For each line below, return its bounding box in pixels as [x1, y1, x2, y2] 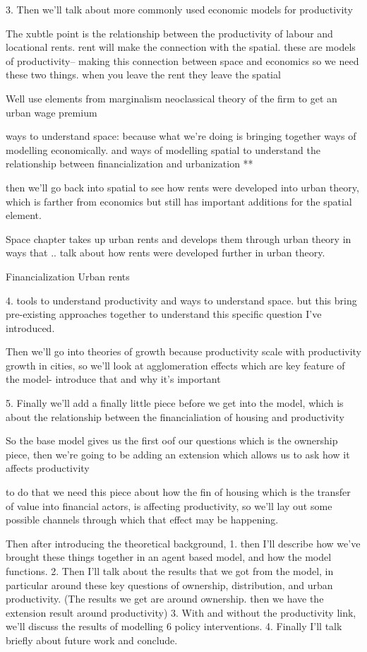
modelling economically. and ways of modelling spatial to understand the [6, 142, 320, 157]
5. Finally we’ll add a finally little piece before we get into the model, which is [6, 396, 344, 410]
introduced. [6, 320, 55, 335]
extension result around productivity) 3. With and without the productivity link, [6, 605, 356, 620]
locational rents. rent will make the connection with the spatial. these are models [6, 40, 356, 54]
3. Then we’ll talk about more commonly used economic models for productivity [6, 2, 353, 16]
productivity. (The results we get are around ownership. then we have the [6, 591, 324, 606]
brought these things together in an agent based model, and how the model [6, 550, 332, 564]
